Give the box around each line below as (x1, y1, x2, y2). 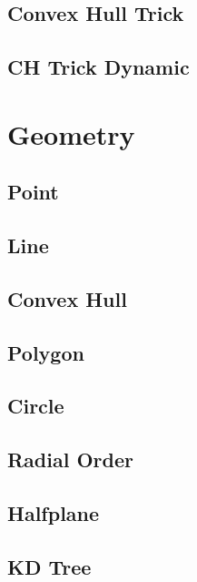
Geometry (7, 115, 135, 152)
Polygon (7, 338, 84, 366)
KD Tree (7, 552, 92, 580)
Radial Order (7, 445, 133, 474)
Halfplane (7, 499, 100, 527)
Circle (7, 392, 64, 420)
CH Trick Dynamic (7, 53, 190, 81)
